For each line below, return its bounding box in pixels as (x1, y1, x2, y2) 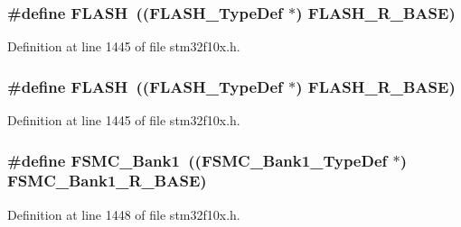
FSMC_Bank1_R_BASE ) (7, 169, 207, 192)
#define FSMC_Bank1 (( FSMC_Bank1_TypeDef (7, 149, 388, 171)
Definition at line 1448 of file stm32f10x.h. (7, 204, 240, 223)
